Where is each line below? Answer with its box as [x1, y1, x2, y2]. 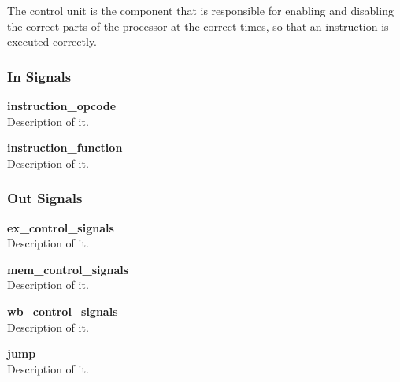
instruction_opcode [7, 98, 117, 113]
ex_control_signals [7, 219, 114, 236]
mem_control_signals [7, 261, 129, 277]
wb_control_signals [7, 302, 118, 319]
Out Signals [7, 188, 83, 208]
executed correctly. [7, 33, 98, 50]
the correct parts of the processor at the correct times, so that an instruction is [7, 17, 389, 34]
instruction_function [7, 139, 123, 156]
